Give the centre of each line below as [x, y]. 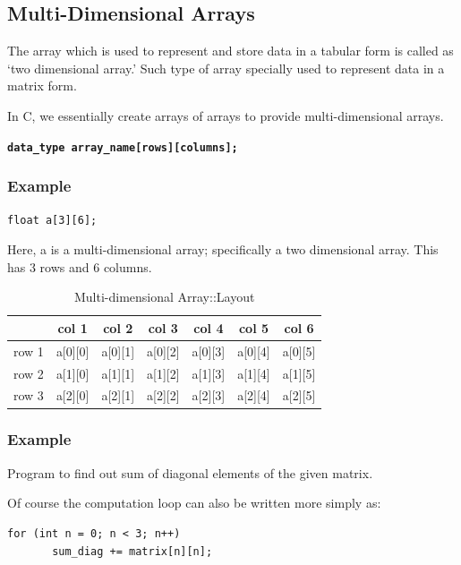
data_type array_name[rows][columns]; [123, 147]
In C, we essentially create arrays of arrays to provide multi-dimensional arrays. [226, 115]
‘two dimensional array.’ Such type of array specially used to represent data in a [226, 68]
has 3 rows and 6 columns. [80, 266]
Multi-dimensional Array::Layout [164, 297]
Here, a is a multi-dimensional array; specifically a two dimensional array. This [223, 249]
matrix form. [42, 86]
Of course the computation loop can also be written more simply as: [194, 503]
